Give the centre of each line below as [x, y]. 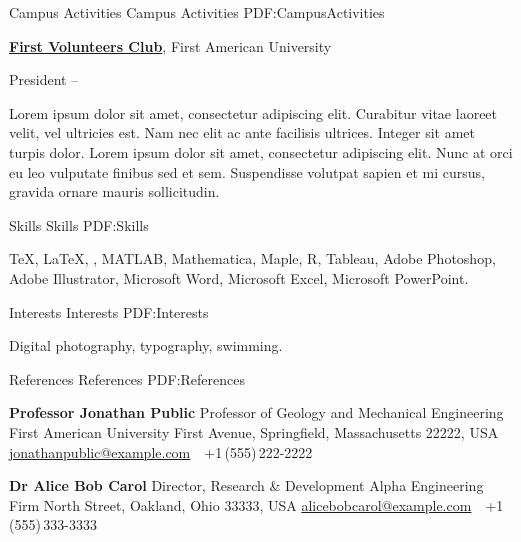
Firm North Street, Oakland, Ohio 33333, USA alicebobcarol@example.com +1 [256, 504]
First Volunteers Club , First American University [170, 45]
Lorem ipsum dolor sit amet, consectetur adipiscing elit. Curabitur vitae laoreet [253, 112]
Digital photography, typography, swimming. [146, 345]
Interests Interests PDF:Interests [109, 311]
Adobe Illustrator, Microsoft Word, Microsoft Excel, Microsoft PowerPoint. [239, 277]
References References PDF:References [127, 378]
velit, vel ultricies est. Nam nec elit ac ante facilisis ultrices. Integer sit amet [242, 132]
